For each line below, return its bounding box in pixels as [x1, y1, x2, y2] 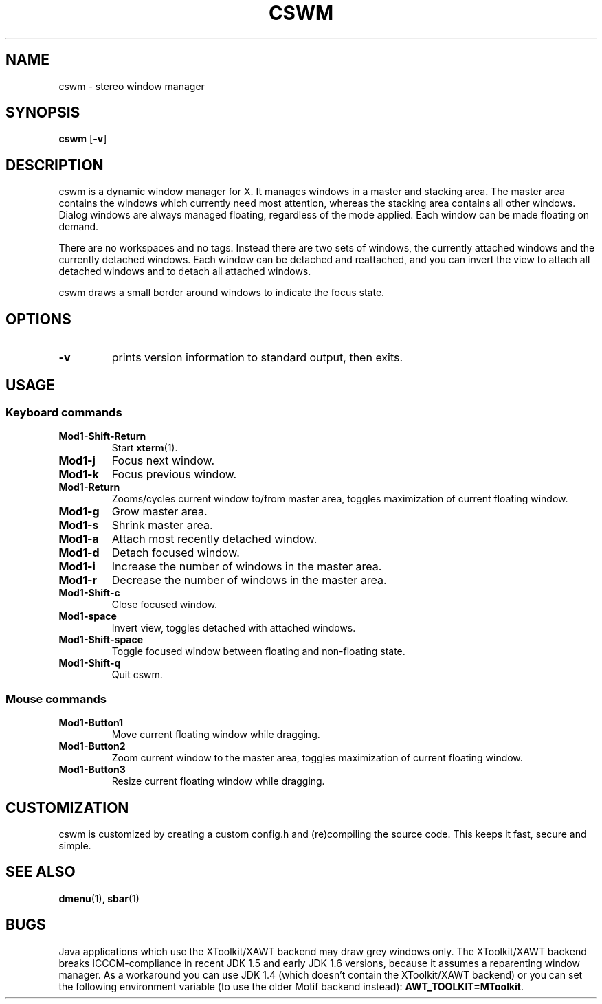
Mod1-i [58, 559, 96, 574]
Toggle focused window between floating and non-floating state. [111, 645, 405, 658]
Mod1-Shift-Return [58, 430, 146, 443]
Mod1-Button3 [58, 763, 126, 776]
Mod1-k [58, 467, 99, 482]
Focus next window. [111, 454, 214, 468]
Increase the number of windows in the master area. [111, 559, 382, 574]
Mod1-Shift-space [58, 634, 144, 646]
